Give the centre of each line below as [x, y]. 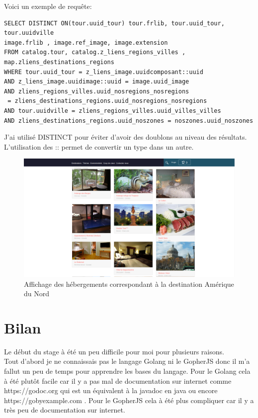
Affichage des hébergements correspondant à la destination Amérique [129, 284]
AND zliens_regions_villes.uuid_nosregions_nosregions [97, 91]
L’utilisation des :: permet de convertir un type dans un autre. [99, 146]
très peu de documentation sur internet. [65, 410]
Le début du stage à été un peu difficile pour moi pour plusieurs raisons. [114, 351]
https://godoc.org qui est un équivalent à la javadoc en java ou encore [111, 390]
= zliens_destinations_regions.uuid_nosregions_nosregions [107, 101]
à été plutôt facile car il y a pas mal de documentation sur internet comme [118, 380]
